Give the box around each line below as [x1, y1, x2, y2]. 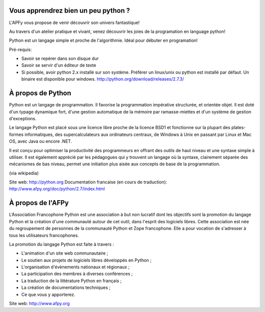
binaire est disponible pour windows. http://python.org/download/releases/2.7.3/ [21, 76, 184, 82]
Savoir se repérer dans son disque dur [21, 55, 99, 61]
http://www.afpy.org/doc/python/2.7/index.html [9, 186, 105, 192]
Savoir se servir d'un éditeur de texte [21, 62, 97, 68]
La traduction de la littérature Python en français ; [21, 278, 122, 284]
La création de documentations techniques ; [21, 285, 110, 290]
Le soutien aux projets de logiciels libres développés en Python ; [21, 257, 152, 263]
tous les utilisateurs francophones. [9, 232, 79, 238]
